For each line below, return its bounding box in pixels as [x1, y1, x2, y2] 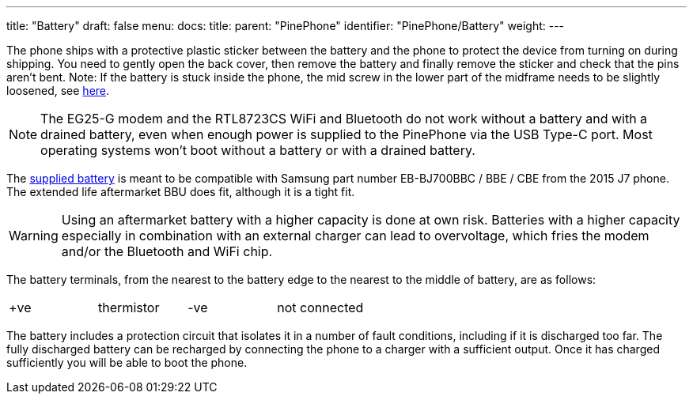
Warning [9, 228, 59, 243]
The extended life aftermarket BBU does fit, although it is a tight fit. [6, 185, 355, 198]
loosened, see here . [6, 84, 110, 97]
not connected [277, 300, 364, 315]
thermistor [98, 300, 160, 315]
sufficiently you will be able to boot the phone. [6, 356, 248, 369]
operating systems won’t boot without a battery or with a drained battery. [40, 142, 475, 158]
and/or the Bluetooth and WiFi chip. [61, 243, 273, 259]
